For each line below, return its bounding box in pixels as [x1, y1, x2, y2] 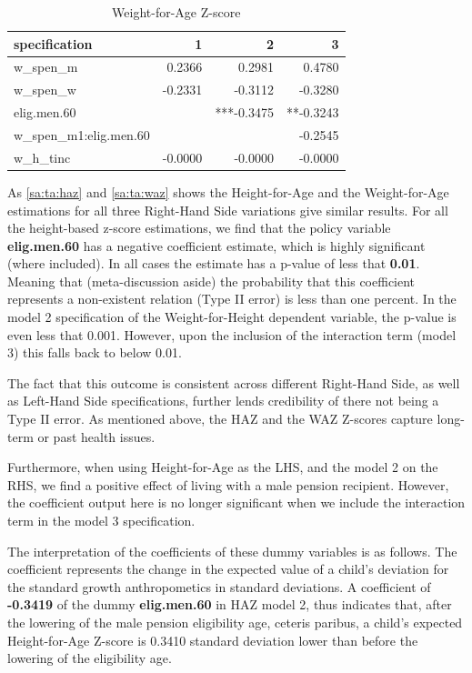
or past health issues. [37, 427, 156, 446]
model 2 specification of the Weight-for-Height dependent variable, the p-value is [7, 307, 457, 326]
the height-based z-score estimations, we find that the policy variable [7, 218, 391, 237]
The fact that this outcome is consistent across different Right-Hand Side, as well [7, 373, 460, 392]
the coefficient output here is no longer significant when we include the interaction [7, 493, 466, 512]
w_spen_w [14, 80, 76, 99]
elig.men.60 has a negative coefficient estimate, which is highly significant [7, 236, 426, 255]
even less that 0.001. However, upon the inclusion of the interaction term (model [7, 325, 457, 344]
